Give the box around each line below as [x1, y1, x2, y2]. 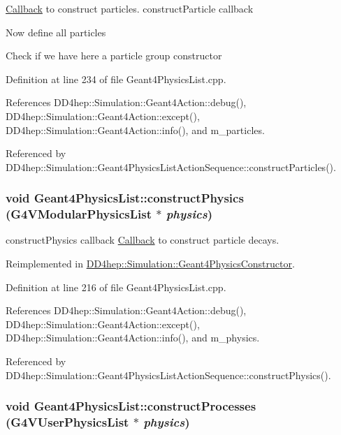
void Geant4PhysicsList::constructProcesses [6, 397, 256, 415]
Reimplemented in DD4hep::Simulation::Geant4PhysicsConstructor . [6, 256, 295, 271]
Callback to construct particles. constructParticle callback [6, 1, 254, 15]
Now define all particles [6, 24, 106, 39]
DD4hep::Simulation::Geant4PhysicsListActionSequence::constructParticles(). [6, 159, 336, 174]
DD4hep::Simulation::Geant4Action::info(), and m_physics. [6, 330, 260, 345]
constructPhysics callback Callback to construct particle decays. [6, 233, 280, 247]
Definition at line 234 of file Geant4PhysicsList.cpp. [6, 71, 226, 86]
